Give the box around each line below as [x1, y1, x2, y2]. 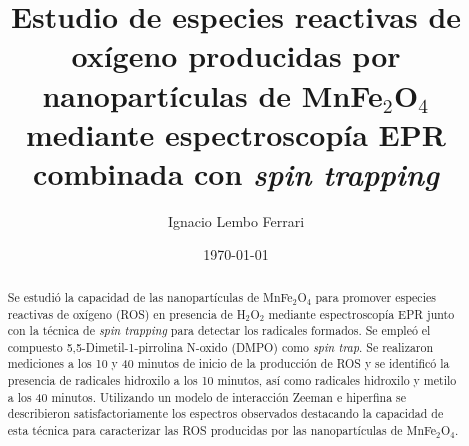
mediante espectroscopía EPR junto [268, 305, 455, 322]
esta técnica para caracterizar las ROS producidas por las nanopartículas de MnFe [7, 422, 437, 439]
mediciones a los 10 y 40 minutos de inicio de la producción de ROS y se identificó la [7, 355, 450, 372]
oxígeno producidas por [71, 35, 401, 76]
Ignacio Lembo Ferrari [167, 210, 305, 231]
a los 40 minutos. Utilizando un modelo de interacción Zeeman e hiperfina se [7, 388, 407, 405]
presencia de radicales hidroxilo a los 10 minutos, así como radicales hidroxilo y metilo [7, 372, 457, 389]
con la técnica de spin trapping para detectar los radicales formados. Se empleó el [7, 322, 431, 339]
